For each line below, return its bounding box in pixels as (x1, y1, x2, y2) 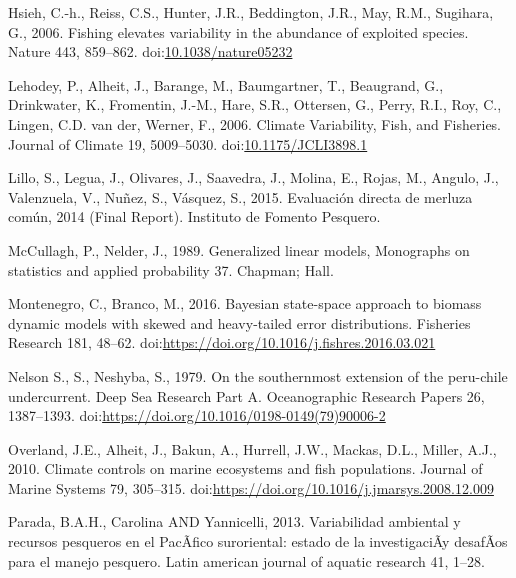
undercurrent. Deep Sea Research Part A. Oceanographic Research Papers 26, (8, 385, 485, 406)
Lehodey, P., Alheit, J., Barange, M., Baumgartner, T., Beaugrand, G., (8, 74, 444, 95)
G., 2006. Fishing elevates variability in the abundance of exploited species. (8, 21, 469, 42)
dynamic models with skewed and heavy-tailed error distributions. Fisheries (8, 312, 471, 333)
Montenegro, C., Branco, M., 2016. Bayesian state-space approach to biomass (8, 293, 482, 314)
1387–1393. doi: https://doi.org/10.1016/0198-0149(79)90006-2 (8, 405, 386, 426)
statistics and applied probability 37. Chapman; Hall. (8, 259, 334, 280)
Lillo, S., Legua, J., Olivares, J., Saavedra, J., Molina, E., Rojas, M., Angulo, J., (8, 167, 499, 188)
